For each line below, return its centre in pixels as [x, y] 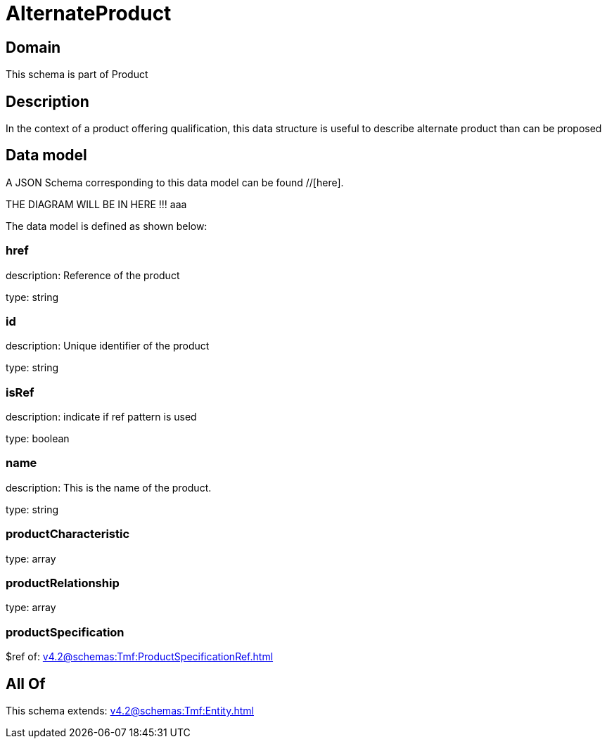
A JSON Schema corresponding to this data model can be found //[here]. [175, 182]
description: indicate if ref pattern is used [101, 417]
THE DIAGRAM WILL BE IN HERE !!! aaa [96, 204]
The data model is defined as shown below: [107, 226]
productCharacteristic [68, 534]
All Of [26, 684]
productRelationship [63, 583]
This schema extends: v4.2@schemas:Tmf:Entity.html [130, 710]
